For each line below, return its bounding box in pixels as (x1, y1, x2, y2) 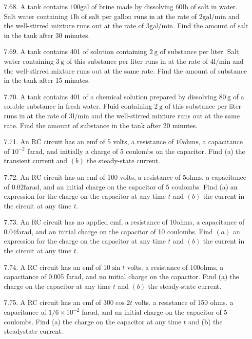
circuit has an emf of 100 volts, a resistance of (43, 171, 181, 182)
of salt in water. (190, 1, 238, 11)
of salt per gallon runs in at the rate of (81, 11, 197, 21)
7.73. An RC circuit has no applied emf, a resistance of (4, 217, 168, 227)
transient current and (4, 155, 68, 166)
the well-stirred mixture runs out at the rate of (4, 20, 144, 31)
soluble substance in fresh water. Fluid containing (4, 101, 152, 111)
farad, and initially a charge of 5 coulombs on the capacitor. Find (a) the (27, 146, 245, 156)
